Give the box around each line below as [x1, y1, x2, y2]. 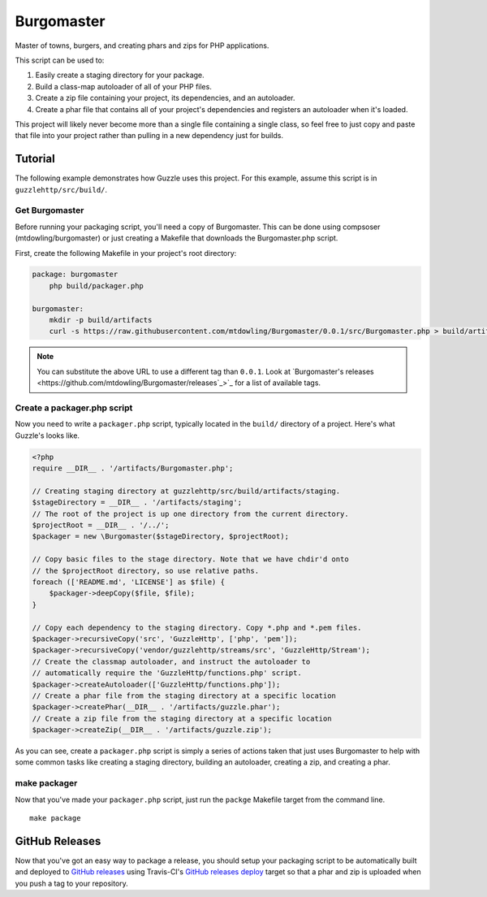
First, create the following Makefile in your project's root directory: [15, 248, 237, 258]
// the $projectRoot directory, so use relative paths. [32, 565, 260, 575]
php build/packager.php [49, 281, 144, 290]
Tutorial [15, 152, 56, 166]
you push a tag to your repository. [15, 878, 129, 888]
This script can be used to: [15, 55, 105, 65]
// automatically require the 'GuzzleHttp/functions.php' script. [32, 669, 302, 678]
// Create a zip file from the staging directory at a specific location [32, 713, 332, 723]
